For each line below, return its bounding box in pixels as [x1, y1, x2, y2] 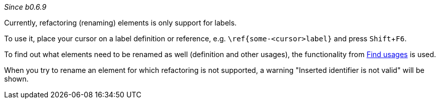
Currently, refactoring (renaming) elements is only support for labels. [4, 18, 237, 27]
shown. [4, 74, 29, 83]
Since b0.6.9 [4, 3, 47, 11]
